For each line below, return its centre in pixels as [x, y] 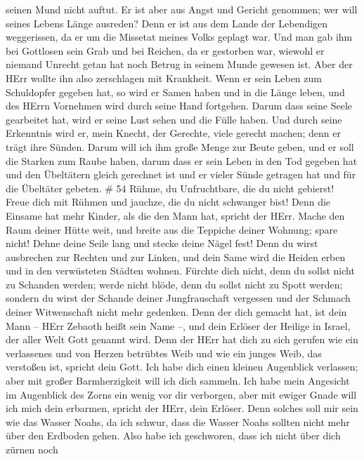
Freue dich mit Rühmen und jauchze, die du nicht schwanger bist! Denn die [168, 202]
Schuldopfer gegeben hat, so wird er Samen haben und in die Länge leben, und [175, 92]
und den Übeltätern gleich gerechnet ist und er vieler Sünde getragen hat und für [181, 174]
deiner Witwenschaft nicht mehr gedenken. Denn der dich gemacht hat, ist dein [176, 312]
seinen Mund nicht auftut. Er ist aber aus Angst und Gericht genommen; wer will [182, 9]
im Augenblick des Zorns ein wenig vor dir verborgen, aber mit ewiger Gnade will [181, 394]
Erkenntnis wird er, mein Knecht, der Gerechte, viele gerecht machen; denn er [173, 133]
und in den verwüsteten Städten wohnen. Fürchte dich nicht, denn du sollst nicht [180, 271]
